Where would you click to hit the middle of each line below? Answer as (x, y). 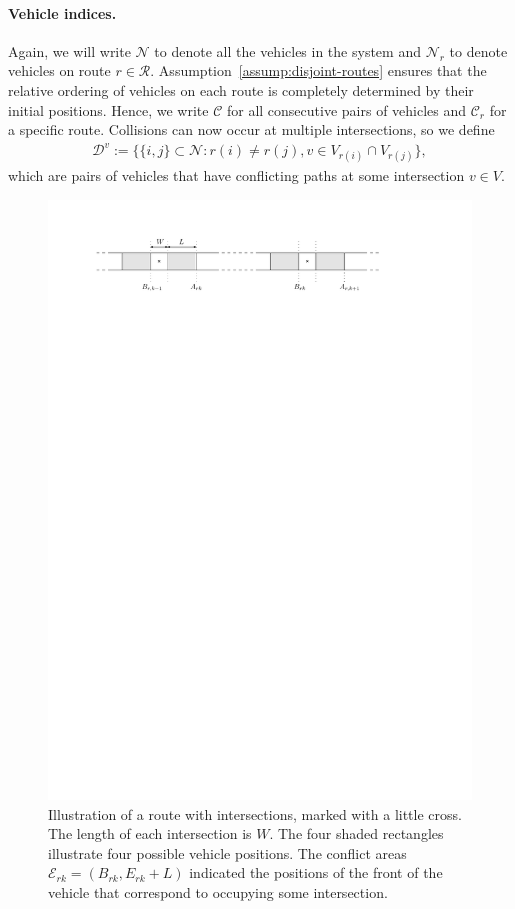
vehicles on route (59, 70)
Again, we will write (69, 50)
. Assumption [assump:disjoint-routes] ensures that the (318, 70)
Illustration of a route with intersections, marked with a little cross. (255, 813)
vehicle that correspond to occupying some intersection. (218, 891)
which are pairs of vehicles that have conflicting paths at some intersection (236, 175)
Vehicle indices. (62, 12)
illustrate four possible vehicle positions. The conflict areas (227, 852)
